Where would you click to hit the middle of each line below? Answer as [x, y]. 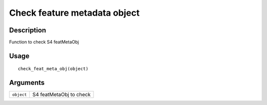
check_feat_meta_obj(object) [53, 69]
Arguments [27, 83]
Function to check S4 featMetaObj [44, 42]
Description [28, 30]
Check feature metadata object [74, 13]
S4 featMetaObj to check [62, 95]
